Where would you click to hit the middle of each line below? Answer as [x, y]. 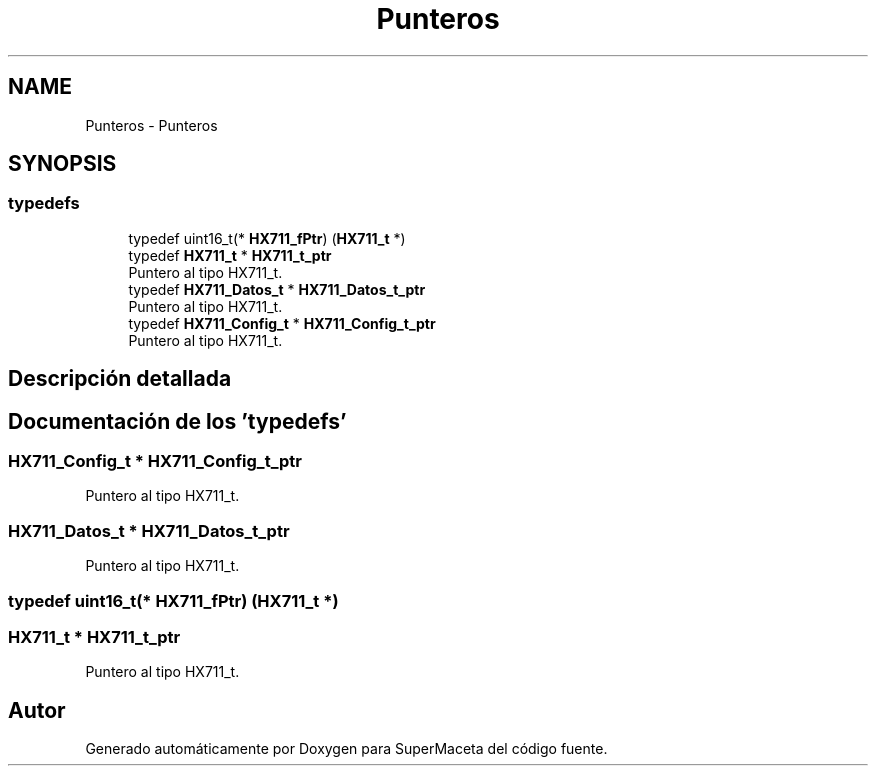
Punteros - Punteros [151, 125]
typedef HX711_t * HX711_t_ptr [230, 255]
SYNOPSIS [62, 164]
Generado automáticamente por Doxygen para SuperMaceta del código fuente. [346, 749]
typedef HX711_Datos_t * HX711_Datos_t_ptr [277, 289]
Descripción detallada [120, 379]
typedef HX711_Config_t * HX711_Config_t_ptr [282, 323]
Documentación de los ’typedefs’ [177, 421]
